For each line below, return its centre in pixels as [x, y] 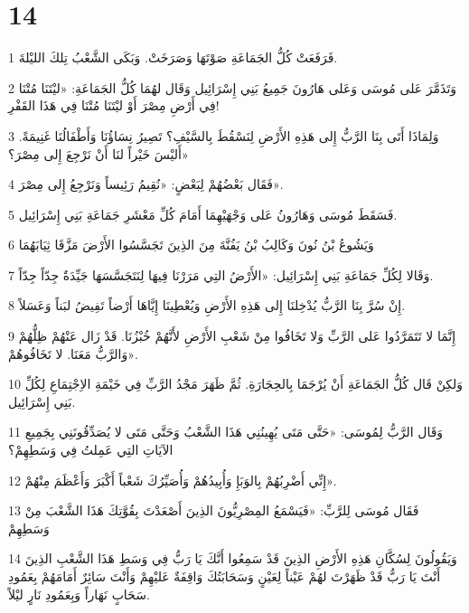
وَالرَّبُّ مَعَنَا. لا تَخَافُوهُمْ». [73, 353]
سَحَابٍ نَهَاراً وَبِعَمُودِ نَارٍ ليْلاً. [79, 594]
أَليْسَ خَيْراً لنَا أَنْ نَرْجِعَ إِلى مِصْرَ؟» [98, 153]
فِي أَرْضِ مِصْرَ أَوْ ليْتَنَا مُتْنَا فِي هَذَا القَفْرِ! [114, 105]
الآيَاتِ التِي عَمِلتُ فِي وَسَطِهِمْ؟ [91, 450]
